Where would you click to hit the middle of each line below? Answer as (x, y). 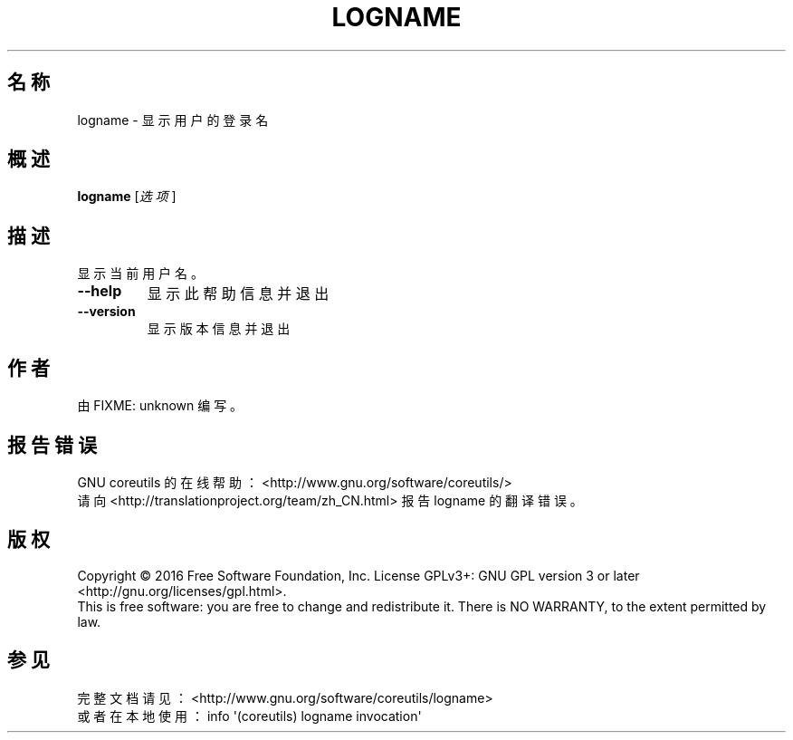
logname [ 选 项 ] (127, 197)
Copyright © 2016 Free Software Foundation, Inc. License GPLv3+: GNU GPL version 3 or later (358, 575)
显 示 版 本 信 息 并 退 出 (219, 329)
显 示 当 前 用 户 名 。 (140, 274)
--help (100, 291)
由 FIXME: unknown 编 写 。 (160, 406)
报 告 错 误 (52, 445)
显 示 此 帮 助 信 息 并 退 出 (238, 294)
